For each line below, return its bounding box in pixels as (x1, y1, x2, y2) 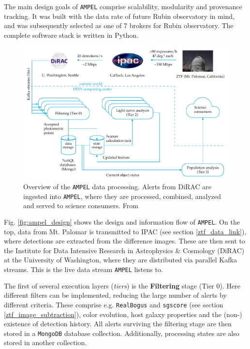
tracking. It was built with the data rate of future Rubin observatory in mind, (4, 11, 235, 21)
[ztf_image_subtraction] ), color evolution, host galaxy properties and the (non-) (4, 309, 242, 319)
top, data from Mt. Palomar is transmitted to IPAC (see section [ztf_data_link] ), (4, 226, 247, 236)
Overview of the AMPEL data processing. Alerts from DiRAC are (23, 182, 211, 192)
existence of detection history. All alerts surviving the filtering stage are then (4, 319, 232, 329)
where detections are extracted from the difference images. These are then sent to (4, 236, 245, 246)
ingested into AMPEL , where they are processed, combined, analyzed (23, 191, 221, 201)
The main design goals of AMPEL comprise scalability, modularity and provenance (4, 1, 242, 11)
